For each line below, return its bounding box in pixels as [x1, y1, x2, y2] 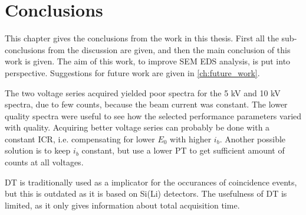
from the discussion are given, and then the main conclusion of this [48, 43, 291, 56]
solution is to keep [5, 144, 71, 157]
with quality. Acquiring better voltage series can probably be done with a [5, 121, 270, 133]
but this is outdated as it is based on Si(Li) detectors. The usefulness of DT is [5, 187, 287, 200]
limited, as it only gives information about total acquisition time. [5, 198, 240, 211]
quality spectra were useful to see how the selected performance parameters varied [5, 109, 302, 122]
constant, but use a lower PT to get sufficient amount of [81, 144, 285, 157]
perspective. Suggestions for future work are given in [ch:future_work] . [5, 66, 260, 79]
